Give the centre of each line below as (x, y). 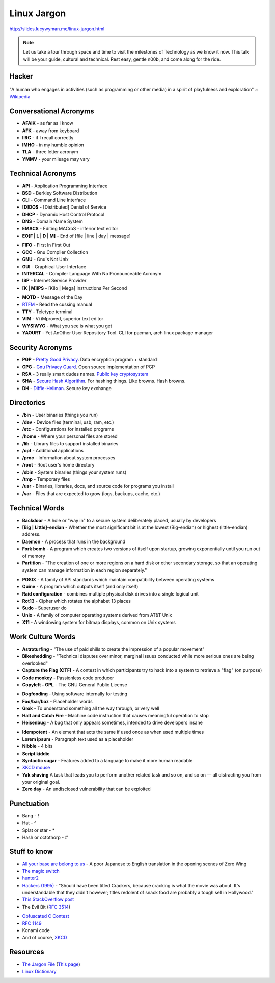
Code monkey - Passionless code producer (68, 678)
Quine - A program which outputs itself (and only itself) (80, 587)
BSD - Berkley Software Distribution (60, 193)
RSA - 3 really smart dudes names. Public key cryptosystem (85, 374)
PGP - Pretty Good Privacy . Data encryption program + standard (90, 360)
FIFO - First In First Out (46, 245)
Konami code (36, 930)
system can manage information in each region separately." (85, 570)
